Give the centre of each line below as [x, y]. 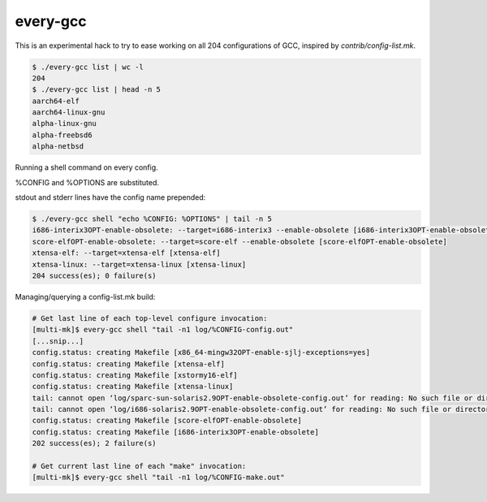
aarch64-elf [56, 101]
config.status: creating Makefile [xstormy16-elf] [135, 375]
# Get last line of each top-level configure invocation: [150, 318]
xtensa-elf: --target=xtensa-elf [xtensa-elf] [126, 253]
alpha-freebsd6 [62, 135]
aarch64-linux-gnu [69, 113]
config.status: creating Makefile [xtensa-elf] [128, 364]
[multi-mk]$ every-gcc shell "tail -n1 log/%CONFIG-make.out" [158, 478]
